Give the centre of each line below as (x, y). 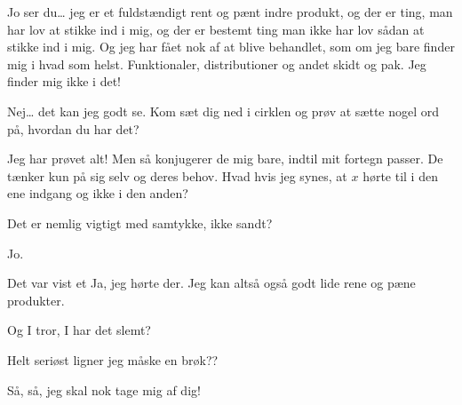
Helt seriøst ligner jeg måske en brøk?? (113, 359)
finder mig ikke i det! (64, 81)
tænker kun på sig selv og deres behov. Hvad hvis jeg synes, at (177, 175)
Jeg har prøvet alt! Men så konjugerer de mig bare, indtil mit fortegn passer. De (225, 159)
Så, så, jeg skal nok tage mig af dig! (104, 389)
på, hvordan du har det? (73, 128)
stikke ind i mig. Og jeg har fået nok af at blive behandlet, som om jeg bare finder (231, 47)
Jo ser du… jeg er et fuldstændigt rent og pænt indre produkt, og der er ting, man (230, 12)
